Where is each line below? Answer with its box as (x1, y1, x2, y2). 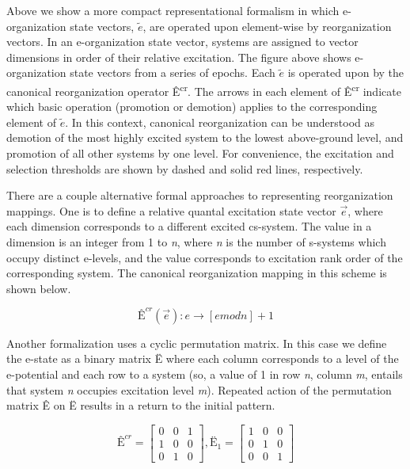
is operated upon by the (287, 64, 404, 81)
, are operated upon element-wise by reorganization (142, 17, 392, 34)
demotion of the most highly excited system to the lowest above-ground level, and (6, 129, 404, 146)
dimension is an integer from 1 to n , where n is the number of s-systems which (6, 233, 386, 250)
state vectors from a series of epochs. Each (70, 64, 275, 81)
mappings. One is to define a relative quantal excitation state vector (6, 202, 336, 219)
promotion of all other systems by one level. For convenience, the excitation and (6, 145, 394, 161)
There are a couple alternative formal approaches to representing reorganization (6, 187, 393, 204)
